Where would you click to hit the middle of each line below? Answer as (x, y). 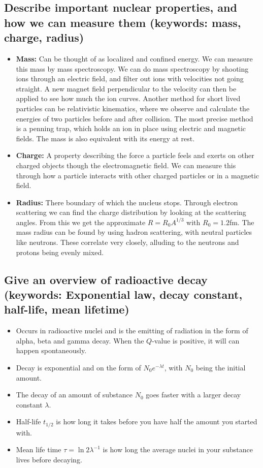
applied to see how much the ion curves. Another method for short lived (128, 98)
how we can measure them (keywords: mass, (123, 22)
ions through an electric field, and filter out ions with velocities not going (130, 79)
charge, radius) (44, 37)
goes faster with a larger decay (193, 395)
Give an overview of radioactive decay (106, 279)
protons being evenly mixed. (60, 252)
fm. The (242, 222)
